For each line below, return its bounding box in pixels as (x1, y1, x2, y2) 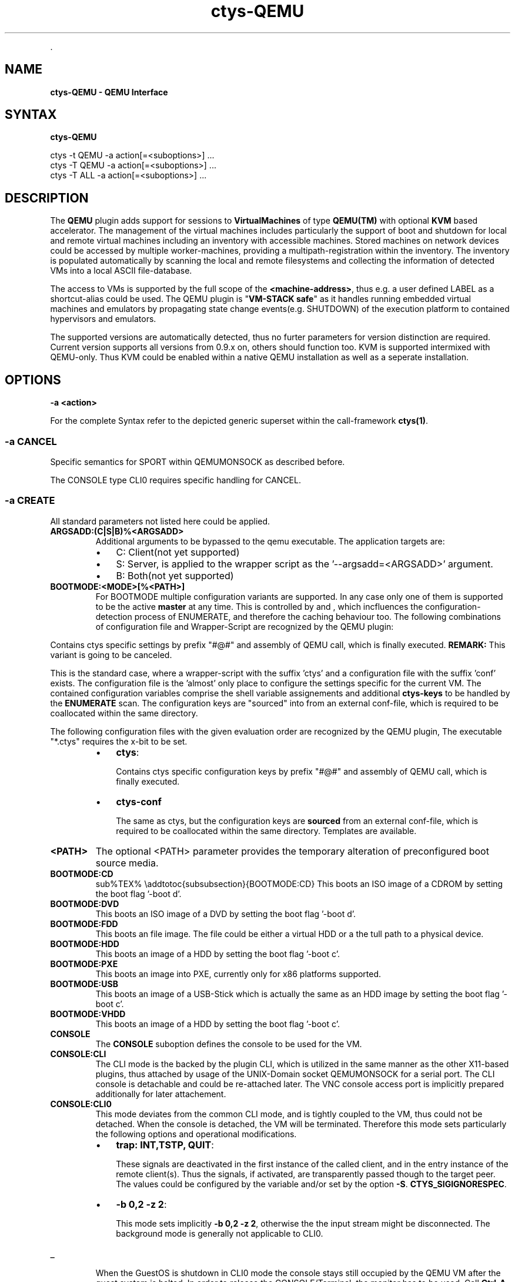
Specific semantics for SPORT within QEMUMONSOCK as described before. (50, 456, 345, 467)
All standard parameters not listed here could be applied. (50, 516, 270, 526)
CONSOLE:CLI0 (50, 1098, 112, 1109)
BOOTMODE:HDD (50, 938, 119, 949)
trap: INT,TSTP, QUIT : (116, 1138, 214, 1151)
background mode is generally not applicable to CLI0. (116, 1228, 323, 1238)
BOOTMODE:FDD (50, 918, 118, 929)
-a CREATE (5, 494, 55, 507)
